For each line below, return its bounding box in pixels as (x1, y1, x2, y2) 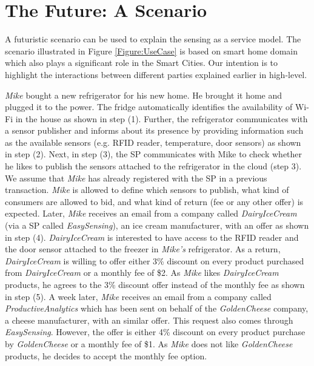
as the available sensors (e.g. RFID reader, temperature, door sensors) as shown (5, 136, 301, 148)
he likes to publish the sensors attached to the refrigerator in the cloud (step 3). (5, 160, 302, 172)
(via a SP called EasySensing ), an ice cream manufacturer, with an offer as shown (5, 219, 309, 232)
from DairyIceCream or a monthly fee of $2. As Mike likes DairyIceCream (5, 266, 279, 279)
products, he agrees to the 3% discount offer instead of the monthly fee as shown (5, 278, 305, 290)
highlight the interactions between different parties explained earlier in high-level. (5, 68, 307, 80)
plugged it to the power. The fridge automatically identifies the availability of (5, 100, 293, 113)
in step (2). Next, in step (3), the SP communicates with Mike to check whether (5, 148, 302, 160)
